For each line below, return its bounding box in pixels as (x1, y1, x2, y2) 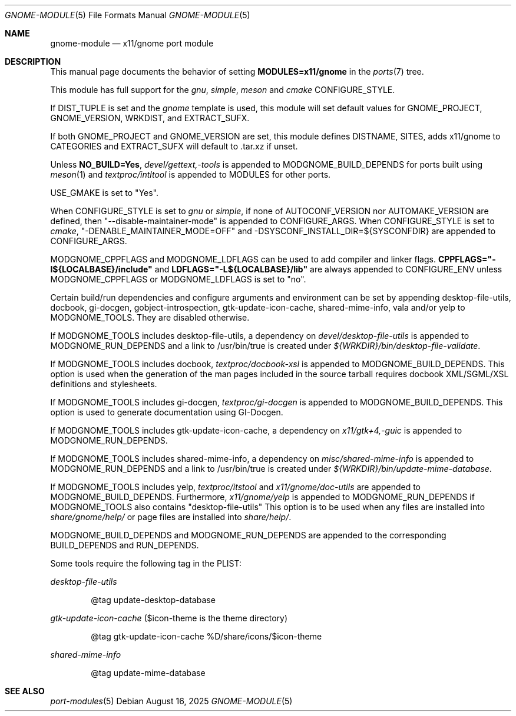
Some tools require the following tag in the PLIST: (50, 558, 242, 568)
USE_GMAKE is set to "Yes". (50, 188, 159, 198)
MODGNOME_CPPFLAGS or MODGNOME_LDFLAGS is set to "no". (50, 274, 306, 284)
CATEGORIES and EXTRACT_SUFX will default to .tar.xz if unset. (50, 141, 298, 151)
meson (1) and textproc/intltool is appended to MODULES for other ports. (50, 169, 331, 179)
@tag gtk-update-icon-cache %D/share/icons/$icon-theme (91, 631, 322, 641)
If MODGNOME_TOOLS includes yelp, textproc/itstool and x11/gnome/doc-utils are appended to (50, 482, 421, 492)
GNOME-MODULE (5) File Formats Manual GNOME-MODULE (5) (5, 10, 250, 20)
